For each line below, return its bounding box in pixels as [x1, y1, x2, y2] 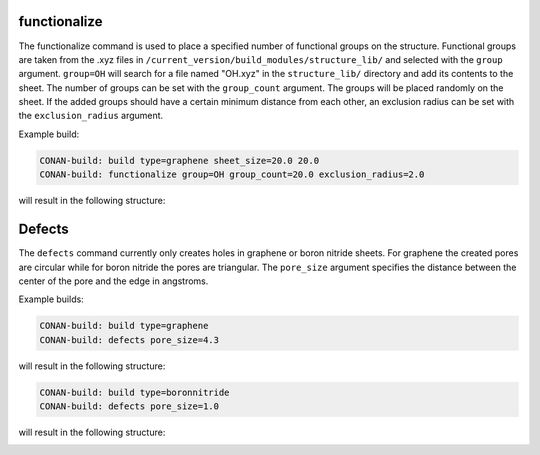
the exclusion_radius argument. [18, 110, 164, 122]
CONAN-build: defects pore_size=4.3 [39, 334, 220, 345]
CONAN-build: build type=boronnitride [39, 386, 230, 398]
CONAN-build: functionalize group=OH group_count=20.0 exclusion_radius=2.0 [39, 169, 425, 180]
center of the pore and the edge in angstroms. [18, 275, 209, 287]
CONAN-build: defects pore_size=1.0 [39, 401, 220, 412]
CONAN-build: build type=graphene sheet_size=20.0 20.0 [39, 155, 320, 166]
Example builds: [18, 293, 84, 305]
